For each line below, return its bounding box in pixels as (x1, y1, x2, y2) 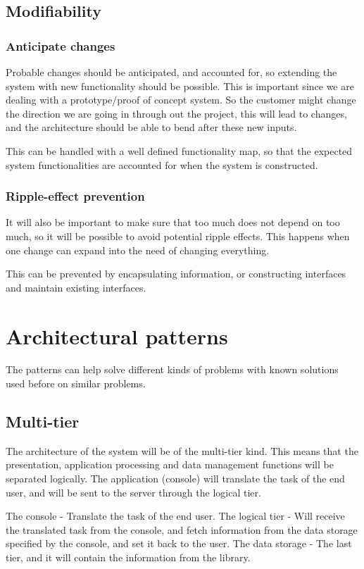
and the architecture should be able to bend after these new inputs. (6, 120, 297, 135)
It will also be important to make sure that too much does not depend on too (6, 215, 340, 230)
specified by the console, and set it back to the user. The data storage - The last (6, 536, 352, 551)
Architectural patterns (6, 321, 228, 350)
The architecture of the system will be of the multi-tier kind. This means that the (6, 443, 358, 458)
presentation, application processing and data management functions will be (6, 457, 334, 472)
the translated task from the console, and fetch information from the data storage (6, 522, 358, 537)
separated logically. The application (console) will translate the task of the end (6, 471, 345, 486)
